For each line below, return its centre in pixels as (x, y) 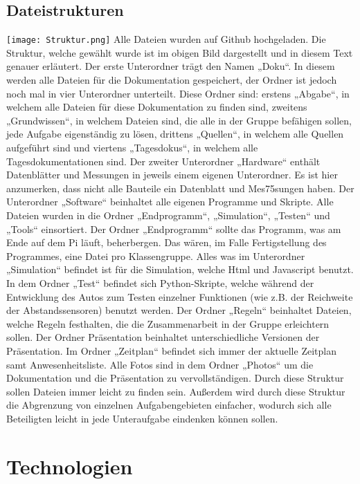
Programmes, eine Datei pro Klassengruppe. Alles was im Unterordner (156, 255)
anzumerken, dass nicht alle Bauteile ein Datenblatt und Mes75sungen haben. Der (180, 188)
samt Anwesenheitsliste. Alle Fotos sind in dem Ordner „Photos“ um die (160, 364)
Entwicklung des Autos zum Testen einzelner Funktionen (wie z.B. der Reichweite (180, 296)
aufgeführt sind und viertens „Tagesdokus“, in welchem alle (132, 148)
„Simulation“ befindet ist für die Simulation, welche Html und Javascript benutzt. (180, 269)
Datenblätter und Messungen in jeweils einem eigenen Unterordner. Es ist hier (172, 175)
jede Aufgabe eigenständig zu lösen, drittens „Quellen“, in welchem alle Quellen (175, 134)
